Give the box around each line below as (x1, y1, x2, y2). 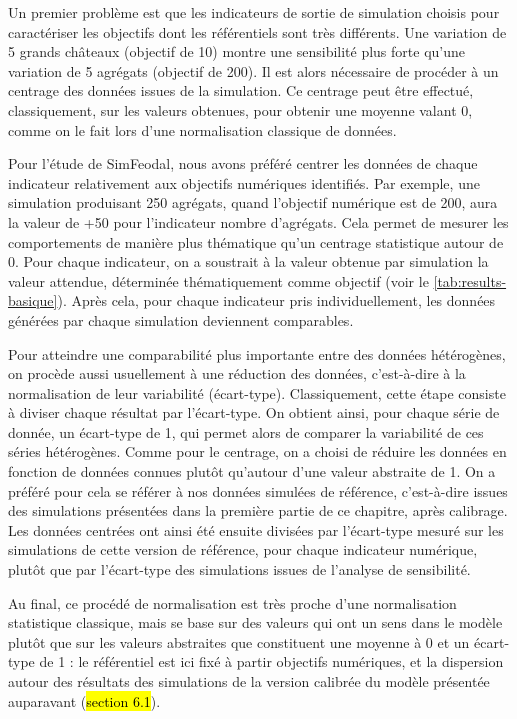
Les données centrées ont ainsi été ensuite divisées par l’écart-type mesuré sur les (8, 519, 504, 540)
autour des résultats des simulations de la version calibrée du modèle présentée (8, 671, 490, 691)
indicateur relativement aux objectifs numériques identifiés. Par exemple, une (8, 172, 480, 193)
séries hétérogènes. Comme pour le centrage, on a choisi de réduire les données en (8, 441, 507, 462)
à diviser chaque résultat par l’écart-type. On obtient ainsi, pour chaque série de (8, 402, 500, 423)
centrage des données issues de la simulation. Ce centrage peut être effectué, (8, 80, 474, 101)
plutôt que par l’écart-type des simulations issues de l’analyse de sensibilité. (8, 559, 471, 580)
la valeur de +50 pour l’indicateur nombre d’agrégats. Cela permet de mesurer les (8, 211, 509, 232)
